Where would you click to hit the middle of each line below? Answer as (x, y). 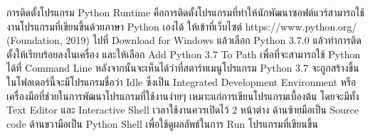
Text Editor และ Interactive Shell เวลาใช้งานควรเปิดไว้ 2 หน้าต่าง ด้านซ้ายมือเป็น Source (183, 110)
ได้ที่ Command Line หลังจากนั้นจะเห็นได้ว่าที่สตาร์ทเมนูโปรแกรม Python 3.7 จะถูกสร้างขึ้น (183, 68)
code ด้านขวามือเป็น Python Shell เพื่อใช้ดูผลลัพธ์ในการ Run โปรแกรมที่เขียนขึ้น (162, 123)
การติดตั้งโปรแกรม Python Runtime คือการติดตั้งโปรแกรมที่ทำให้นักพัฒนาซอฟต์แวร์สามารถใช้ (185, 12)
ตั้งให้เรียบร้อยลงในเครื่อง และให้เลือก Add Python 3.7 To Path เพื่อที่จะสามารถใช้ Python (184, 54)
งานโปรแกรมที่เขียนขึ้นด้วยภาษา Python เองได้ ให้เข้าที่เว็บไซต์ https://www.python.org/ (182, 26)
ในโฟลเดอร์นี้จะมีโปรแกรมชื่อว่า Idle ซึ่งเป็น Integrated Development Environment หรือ (181, 81)
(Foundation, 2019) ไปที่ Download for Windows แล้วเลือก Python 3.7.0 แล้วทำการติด (184, 40)
